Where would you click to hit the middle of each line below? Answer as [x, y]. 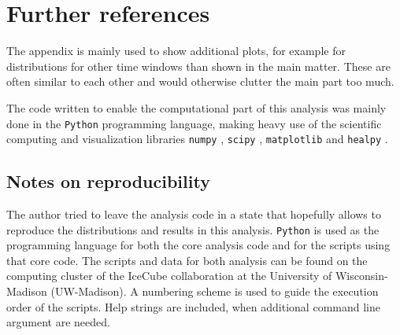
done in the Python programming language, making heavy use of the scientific [194, 123]
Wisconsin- [361, 276]
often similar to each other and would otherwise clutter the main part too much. [200, 81]
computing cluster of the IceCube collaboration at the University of [169, 276]
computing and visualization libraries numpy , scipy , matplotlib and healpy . [197, 139]
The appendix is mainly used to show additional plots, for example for [176, 51]
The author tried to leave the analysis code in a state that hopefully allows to [194, 214]
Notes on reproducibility [108, 181]
